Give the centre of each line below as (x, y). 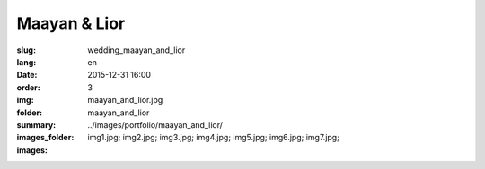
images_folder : (45, 138)
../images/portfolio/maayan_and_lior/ (155, 124)
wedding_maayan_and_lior (137, 50)
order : (28, 87)
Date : (27, 75)
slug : (26, 50)
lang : (26, 62)
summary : (36, 124)
